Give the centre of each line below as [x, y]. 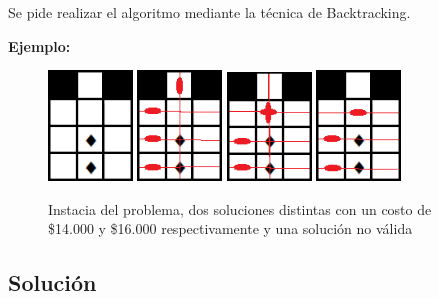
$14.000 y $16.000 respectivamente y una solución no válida [230, 228]
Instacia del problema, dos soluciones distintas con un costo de [240, 208]
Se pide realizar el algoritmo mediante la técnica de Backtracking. [209, 12]
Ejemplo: [39, 45]
